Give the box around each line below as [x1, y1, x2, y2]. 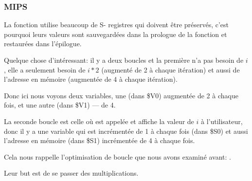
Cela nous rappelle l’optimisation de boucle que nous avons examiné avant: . [4, 151, 232, 162]
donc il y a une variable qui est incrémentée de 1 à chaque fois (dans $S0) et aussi [4, 126, 248, 136]
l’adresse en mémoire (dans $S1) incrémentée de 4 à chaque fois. [4, 135, 195, 145]
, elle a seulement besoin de [4, 64, 86, 74]
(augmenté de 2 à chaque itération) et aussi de [101, 64, 240, 74]
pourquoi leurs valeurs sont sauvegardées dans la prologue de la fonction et [4, 29, 227, 39]
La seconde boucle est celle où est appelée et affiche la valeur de [4, 116, 194, 126]
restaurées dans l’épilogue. [4, 38, 82, 49]
